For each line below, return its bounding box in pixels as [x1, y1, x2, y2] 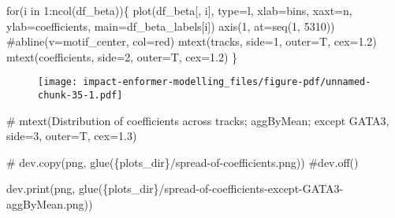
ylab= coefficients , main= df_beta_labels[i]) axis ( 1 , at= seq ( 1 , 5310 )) [6, 17, 335, 34]
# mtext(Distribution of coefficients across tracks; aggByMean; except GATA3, [6, 112, 389, 128]
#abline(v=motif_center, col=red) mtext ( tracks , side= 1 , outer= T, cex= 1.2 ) [6, 33, 377, 50]
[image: [38, 76, 78, 88]
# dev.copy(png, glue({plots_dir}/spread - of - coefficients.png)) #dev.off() [6, 153, 359, 170]
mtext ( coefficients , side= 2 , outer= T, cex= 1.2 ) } [6, 48, 238, 65]
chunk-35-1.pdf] [38, 90, 123, 102]
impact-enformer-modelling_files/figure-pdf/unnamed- [83, 76, 371, 88]
